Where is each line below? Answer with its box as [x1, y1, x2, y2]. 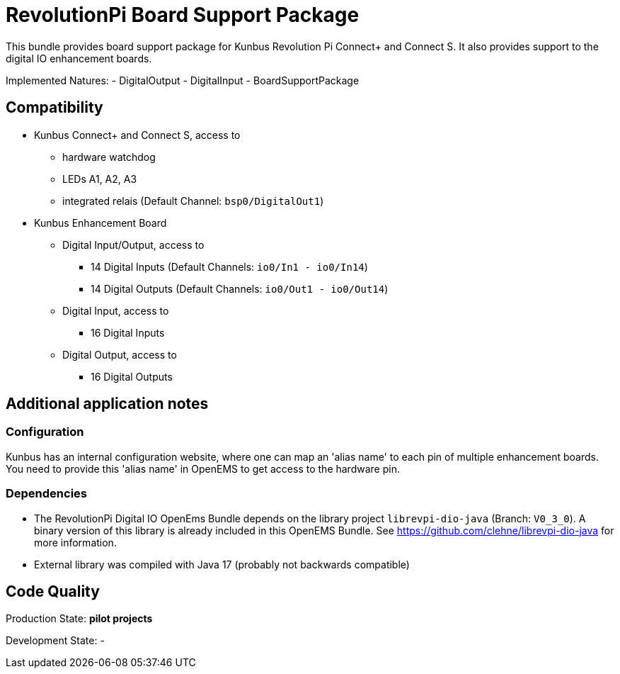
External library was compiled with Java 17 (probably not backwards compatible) [34, 558, 410, 571]
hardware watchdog [62, 150, 156, 163]
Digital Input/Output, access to [62, 238, 205, 251]
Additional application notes [6, 395, 209, 413]
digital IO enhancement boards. [6, 52, 152, 64]
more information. [34, 536, 117, 549]
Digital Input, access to [62, 304, 169, 317]
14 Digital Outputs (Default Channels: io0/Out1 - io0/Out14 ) [91, 282, 389, 295]
